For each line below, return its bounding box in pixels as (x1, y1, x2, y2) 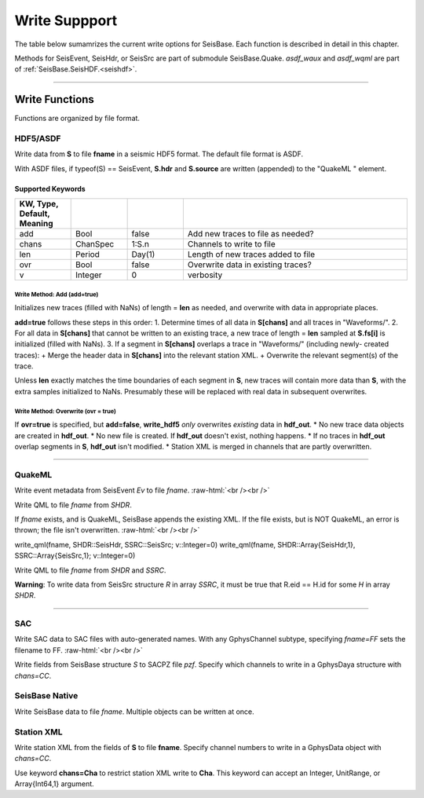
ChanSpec (75, 239, 115, 250)
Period (75, 249, 100, 260)
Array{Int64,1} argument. (14, 779, 94, 789)
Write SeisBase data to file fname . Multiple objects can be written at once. (14, 707, 254, 716)
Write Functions (14, 93, 94, 106)
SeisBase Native (14, 690, 79, 701)
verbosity (187, 269, 223, 280)
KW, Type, (19, 199, 59, 210)
